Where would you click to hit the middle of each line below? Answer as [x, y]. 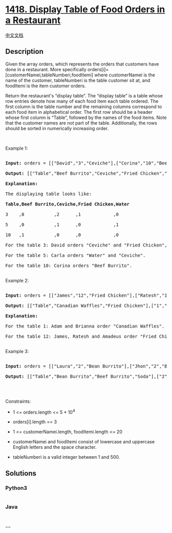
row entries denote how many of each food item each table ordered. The [82, 101]
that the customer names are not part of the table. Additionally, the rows [81, 123]
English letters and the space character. [55, 447]
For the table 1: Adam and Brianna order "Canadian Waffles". [85, 326]
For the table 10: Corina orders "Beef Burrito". [69, 265]
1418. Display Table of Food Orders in [85, 9]
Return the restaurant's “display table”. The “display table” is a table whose [84, 95]
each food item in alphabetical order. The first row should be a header [79, 112]
